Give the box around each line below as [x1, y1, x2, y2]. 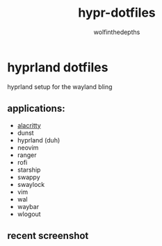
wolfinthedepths [93, 28, 140, 36]
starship [17, 165, 41, 174]
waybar [17, 202, 40, 211]
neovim [17, 143, 39, 151]
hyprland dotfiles [7, 59, 108, 75]
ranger [17, 151, 37, 159]
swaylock [17, 180, 45, 188]
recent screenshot [7, 229, 89, 241]
